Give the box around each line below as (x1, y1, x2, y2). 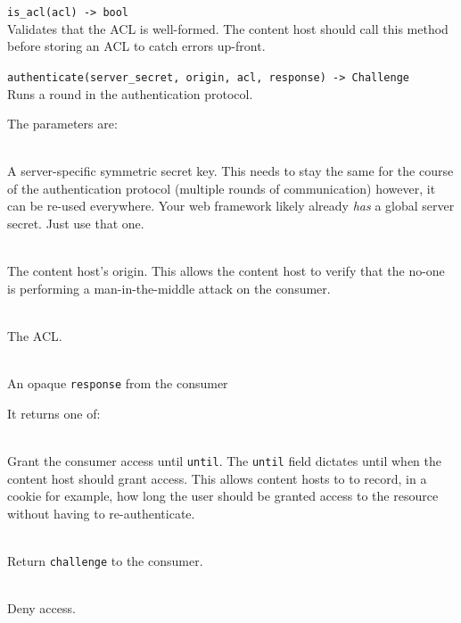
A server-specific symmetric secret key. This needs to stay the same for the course (7, 162, 454, 180)
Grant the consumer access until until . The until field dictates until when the (7, 452, 441, 470)
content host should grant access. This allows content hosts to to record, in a (7, 469, 427, 487)
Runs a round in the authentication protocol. (7, 84, 253, 103)
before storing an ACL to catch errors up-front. (7, 37, 266, 55)
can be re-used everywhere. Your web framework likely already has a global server (7, 196, 455, 215)
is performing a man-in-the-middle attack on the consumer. (7, 278, 331, 297)
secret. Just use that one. (7, 214, 144, 233)
